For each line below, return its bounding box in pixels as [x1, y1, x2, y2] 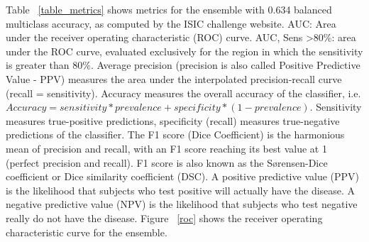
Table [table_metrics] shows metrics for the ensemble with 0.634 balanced [6, 2, 332, 16]
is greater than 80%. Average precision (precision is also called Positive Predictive [6, 57, 360, 72]
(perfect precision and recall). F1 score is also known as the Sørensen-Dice [6, 155, 328, 170]
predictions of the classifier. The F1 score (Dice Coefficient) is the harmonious [6, 127, 345, 142]
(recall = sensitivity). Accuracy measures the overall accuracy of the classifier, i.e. [6, 85, 361, 100]
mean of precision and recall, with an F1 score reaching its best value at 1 [6, 141, 327, 155]
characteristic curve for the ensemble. [6, 224, 167, 239]
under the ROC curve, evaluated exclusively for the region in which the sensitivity [6, 43, 363, 58]
